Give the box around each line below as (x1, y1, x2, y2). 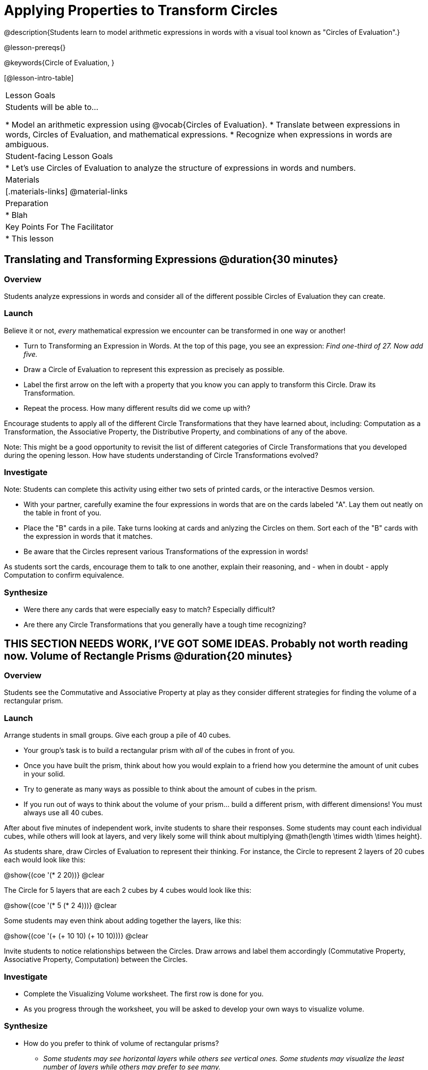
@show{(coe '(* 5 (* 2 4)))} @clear (4, 901, 117, 910)
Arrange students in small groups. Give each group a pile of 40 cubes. (4, 731, 231, 740)
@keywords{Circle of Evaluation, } (4, 58, 115, 67)
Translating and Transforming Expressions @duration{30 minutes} (4, 253, 339, 266)
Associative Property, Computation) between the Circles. (4, 955, 188, 964)
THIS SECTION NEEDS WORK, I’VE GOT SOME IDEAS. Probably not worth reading (4, 637, 408, 650)
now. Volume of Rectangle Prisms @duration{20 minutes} (4, 649, 293, 662)
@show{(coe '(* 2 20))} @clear (4, 871, 105, 880)
